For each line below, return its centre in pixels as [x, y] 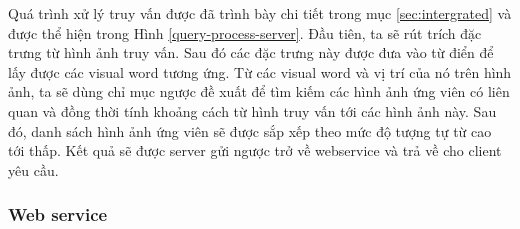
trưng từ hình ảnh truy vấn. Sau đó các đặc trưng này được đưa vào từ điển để [251, 52]
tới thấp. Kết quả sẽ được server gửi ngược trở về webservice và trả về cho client [255, 150]
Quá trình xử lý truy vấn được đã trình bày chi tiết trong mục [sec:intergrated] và [260, 13]
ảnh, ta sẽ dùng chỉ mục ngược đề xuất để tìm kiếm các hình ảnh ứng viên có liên [259, 91]
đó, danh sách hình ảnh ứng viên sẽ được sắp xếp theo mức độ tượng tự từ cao [250, 130]
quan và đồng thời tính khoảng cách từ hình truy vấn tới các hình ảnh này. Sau [252, 110]
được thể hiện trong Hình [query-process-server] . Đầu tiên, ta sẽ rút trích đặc [245, 32]
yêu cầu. [33, 169]
